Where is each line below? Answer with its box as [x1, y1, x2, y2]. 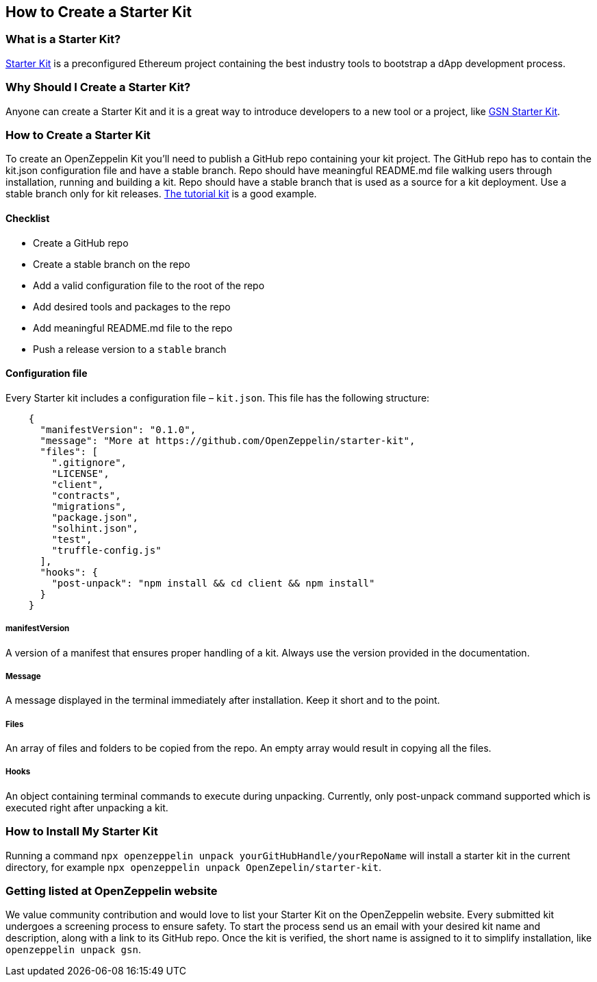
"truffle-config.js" [51, 544, 162, 556]
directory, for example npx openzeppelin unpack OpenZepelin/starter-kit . [5, 861, 381, 873]
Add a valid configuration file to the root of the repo [33, 279, 265, 291]
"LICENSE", [51, 467, 110, 479]
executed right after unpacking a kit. [5, 801, 168, 813]
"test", [51, 533, 92, 545]
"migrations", [51, 500, 127, 512]
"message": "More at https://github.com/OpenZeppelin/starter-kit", [40, 434, 416, 446]
